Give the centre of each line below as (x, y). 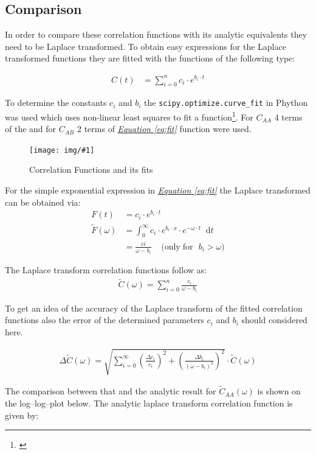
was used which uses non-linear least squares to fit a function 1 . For (129, 116)
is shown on (279, 391)
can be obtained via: (43, 202)
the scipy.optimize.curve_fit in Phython (226, 103)
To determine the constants (56, 103)
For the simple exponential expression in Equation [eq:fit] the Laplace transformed (158, 190)
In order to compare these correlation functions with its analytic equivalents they (156, 34)
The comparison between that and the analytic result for (111, 391)
